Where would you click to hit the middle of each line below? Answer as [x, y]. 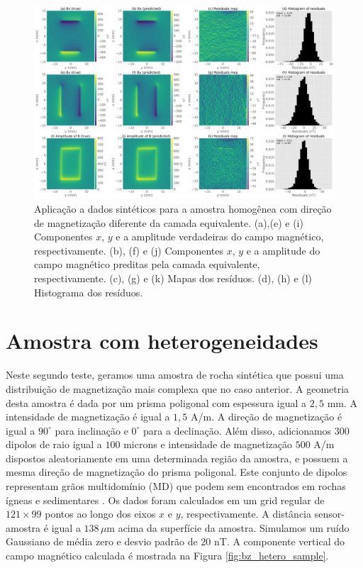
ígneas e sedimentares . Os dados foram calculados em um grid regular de [165, 500]
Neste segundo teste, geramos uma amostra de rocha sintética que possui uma [175, 375]
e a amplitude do [283, 250]
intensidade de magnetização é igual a [88, 417]
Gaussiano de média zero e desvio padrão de [102, 541]
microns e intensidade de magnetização [208, 444]
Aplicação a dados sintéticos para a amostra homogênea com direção [183, 209]
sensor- [329, 514]
